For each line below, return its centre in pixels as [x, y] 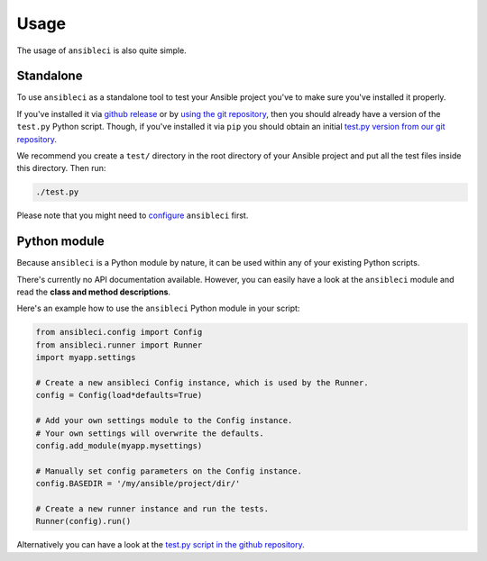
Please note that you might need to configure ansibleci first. [133, 215]
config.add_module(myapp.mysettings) [119, 445]
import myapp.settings [86, 357]
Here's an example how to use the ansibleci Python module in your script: [158, 308]
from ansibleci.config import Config [119, 332]
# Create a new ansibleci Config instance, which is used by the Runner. [202, 383]
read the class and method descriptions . [94, 292]
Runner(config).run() [83, 521]
